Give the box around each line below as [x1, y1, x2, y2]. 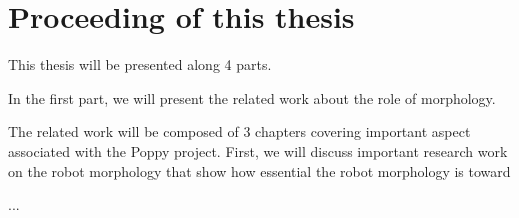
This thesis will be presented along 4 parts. [8, 54, 272, 75]
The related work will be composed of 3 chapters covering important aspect [8, 121, 471, 142]
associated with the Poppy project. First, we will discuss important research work [8, 140, 508, 161]
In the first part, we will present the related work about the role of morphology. [8, 87, 496, 108]
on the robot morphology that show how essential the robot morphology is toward [8, 160, 511, 181]
